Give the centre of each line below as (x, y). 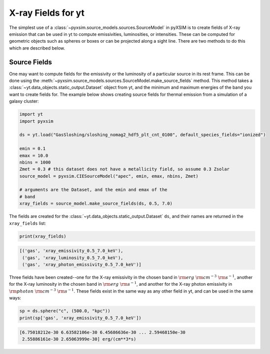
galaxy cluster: (24, 101)
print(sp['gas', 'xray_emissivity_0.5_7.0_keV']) (80, 318)
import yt (31, 114)
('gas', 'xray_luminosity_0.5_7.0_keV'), (73, 258)
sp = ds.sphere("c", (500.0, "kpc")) (65, 311)
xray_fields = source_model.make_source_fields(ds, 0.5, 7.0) (96, 204)
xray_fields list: (28, 223)
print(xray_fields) (43, 236)
